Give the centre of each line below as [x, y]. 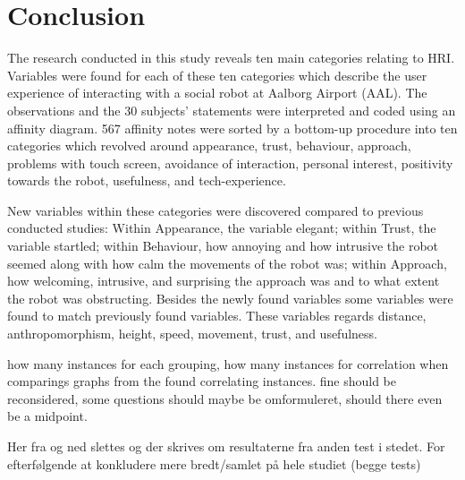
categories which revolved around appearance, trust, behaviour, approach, [209, 146]
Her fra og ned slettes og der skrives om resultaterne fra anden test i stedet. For [226, 446]
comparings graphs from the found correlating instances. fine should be [202, 381]
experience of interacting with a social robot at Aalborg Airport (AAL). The [217, 93]
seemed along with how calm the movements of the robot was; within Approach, [227, 263]
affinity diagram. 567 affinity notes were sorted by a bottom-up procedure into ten [232, 128]
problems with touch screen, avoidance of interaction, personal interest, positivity [230, 163]
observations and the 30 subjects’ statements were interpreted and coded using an [232, 110]
